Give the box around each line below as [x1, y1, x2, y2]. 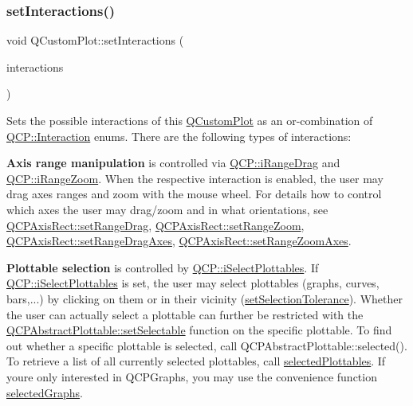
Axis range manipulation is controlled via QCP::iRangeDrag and [6, 154, 340, 171]
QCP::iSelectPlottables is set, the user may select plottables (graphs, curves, [6, 275, 380, 291]
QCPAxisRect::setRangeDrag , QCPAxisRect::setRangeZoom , [6, 217, 305, 233]
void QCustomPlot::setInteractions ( [6, 32, 184, 49]
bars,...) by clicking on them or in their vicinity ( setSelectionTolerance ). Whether [6, 290, 403, 306]
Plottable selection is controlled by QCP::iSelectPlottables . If [6, 259, 319, 275]
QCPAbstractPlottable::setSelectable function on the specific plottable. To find [6, 322, 392, 338]
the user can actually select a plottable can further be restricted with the [6, 306, 364, 322]
